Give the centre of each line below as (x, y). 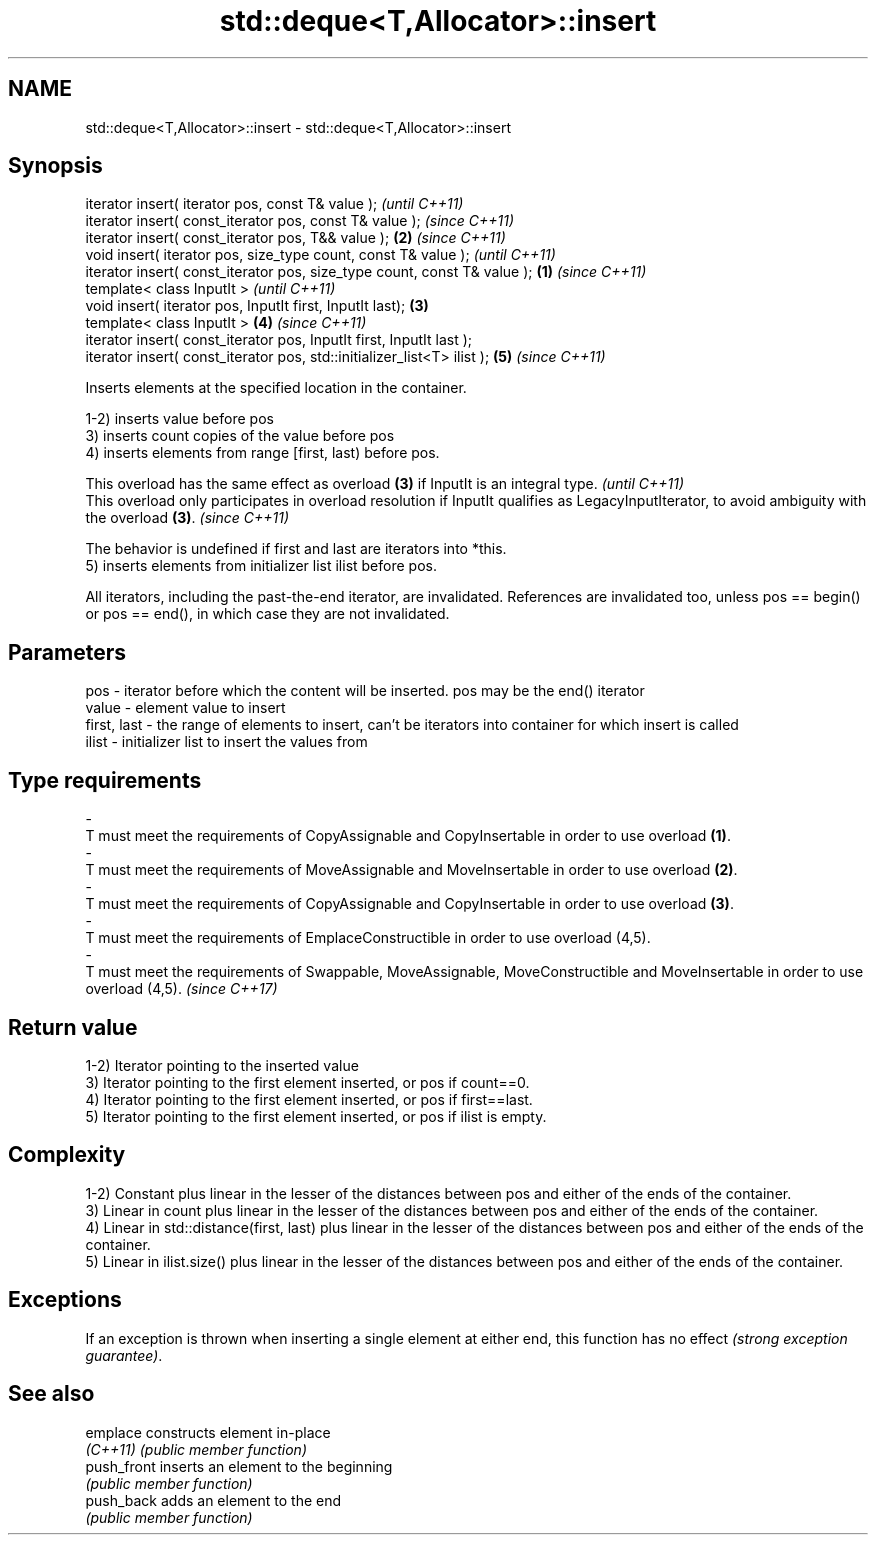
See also (51, 1394)
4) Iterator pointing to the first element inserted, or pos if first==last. (309, 1099)
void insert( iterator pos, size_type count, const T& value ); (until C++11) (320, 255)
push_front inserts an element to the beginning (239, 1466)
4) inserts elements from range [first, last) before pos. (262, 453)
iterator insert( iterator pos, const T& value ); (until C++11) (274, 204)
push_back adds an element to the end (213, 1500)
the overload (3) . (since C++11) (187, 518)
